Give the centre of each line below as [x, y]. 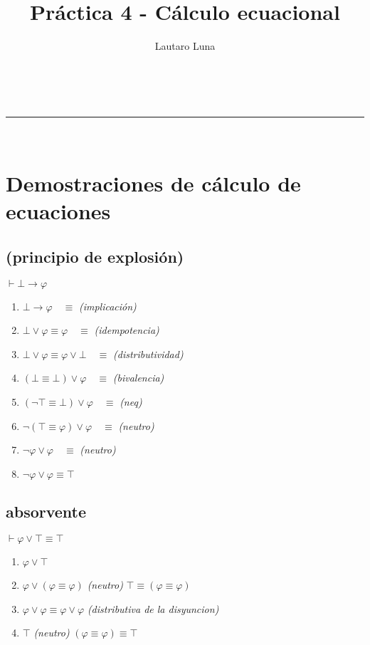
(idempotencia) [127, 330]
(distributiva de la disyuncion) [153, 608]
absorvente [46, 512]
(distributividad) [148, 353]
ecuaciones [58, 211]
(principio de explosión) [95, 256]
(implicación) [107, 306]
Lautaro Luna [185, 46]
